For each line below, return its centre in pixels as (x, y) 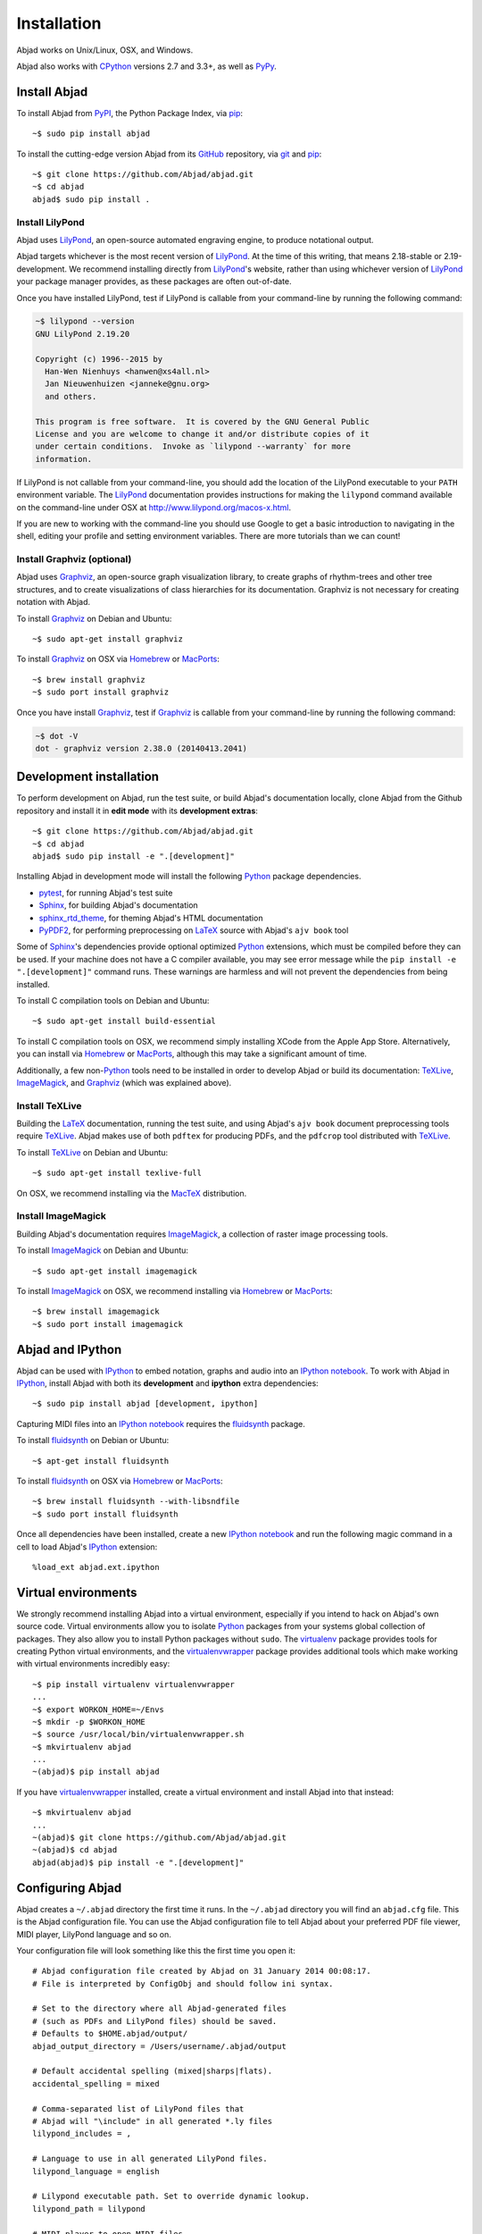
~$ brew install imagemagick (96, 1312)
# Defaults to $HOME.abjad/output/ (110, 2034)
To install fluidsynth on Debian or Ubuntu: (93, 1440)
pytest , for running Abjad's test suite (106, 893)
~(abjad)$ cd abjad (75, 1850)
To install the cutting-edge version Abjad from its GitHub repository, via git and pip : (169, 154)
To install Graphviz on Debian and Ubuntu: (94, 618)
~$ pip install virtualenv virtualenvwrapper (134, 1684)
